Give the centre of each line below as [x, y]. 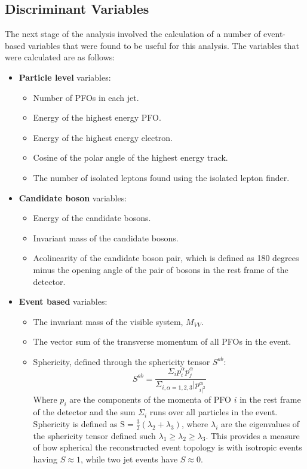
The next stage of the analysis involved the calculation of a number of [133, 34]
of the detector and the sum [84, 412]
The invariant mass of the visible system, [108, 321]
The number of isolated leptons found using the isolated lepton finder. [161, 177]
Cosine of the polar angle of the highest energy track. [131, 157]
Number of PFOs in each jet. [86, 97]
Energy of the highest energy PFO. [97, 117]
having [45, 459]
